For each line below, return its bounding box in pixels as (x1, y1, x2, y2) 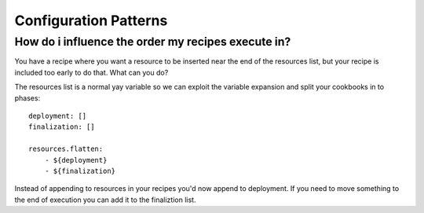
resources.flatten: (28, 145, 104, 153)
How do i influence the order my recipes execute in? (14, 35, 291, 49)
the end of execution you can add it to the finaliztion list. (14, 195, 196, 204)
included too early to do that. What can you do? (14, 68, 169, 77)
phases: (14, 93, 41, 102)
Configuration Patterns (14, 12, 168, 29)
